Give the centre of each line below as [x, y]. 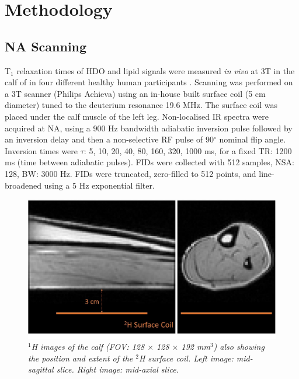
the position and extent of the [81, 358]
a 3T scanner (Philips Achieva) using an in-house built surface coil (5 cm [135, 93]
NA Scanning [46, 46]
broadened [23, 185]
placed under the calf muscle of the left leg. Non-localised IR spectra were [137, 116]
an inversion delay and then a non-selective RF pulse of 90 [109, 139]
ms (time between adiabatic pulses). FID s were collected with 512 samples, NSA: [149, 162]
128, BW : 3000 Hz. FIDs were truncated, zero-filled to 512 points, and [131, 173]
